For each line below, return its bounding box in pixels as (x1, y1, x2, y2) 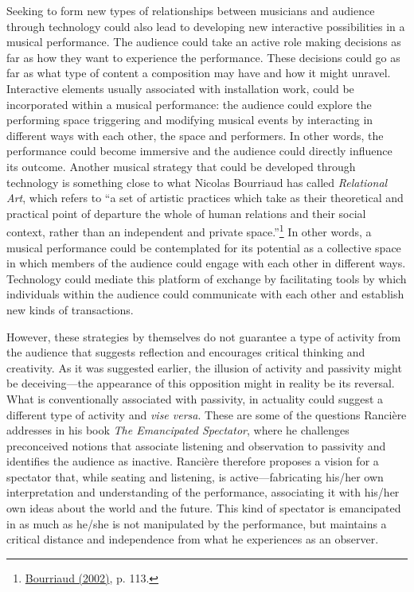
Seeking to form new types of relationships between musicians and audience (6, 2, 375, 18)
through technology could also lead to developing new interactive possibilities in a (6, 18, 405, 34)
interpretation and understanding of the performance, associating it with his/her (6, 484, 400, 500)
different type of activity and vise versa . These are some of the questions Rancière (6, 406, 407, 423)
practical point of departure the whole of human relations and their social (6, 204, 366, 221)
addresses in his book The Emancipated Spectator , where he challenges (6, 422, 350, 438)
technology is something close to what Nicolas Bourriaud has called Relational (6, 173, 388, 190)
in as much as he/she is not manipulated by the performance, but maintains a (6, 515, 387, 532)
